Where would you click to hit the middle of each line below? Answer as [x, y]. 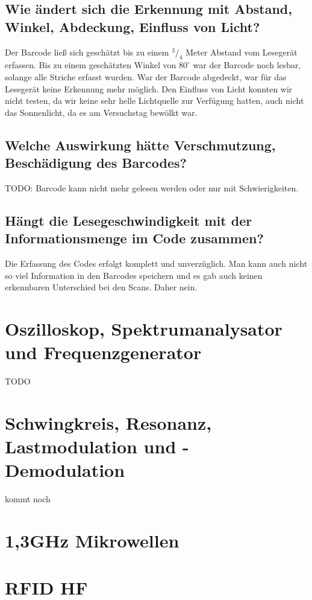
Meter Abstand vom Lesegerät [242, 52]
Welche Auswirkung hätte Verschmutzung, [140, 145]
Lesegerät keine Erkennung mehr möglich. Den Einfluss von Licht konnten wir [149, 88]
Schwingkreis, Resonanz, [108, 423]
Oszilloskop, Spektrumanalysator [144, 329]
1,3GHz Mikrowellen [92, 541]
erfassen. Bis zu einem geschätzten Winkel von [91, 65]
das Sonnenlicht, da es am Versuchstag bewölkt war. [101, 112]
